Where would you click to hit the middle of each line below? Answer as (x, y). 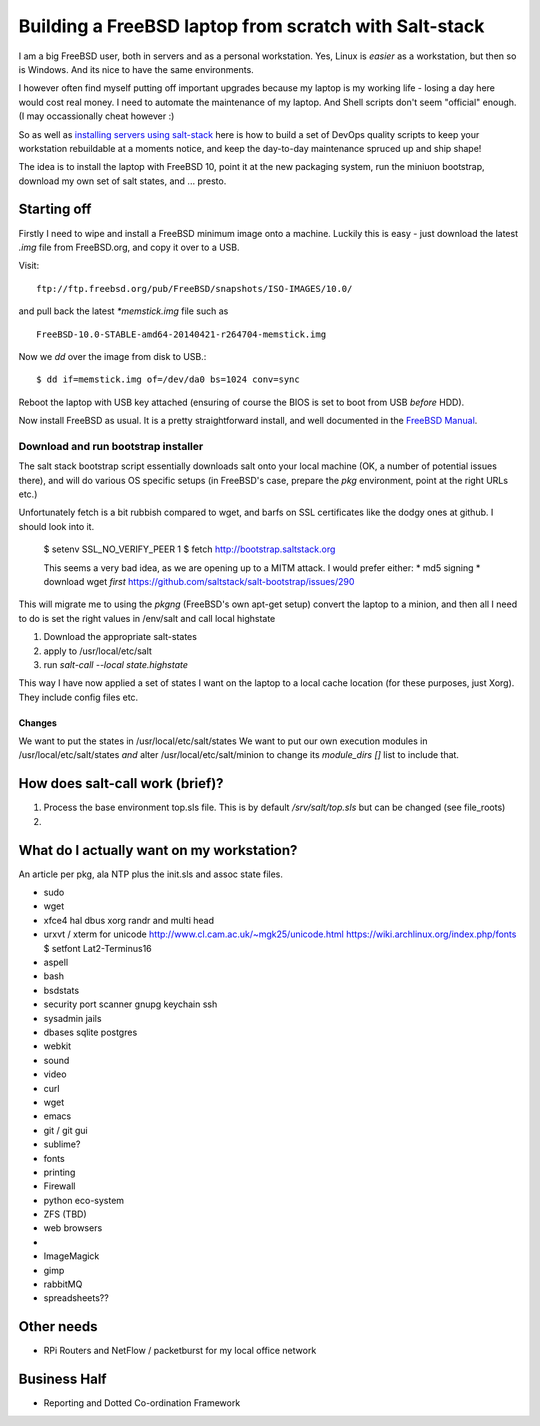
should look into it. (56, 526)
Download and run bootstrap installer (111, 446)
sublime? (62, 1144)
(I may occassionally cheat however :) (96, 116)
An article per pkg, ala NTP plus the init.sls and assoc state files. (151, 874)
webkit (57, 1046)
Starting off (55, 209)
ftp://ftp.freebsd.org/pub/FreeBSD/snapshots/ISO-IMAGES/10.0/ (194, 288)
